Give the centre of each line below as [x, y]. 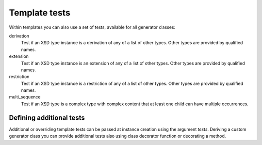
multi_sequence [25, 97]
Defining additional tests [47, 118]
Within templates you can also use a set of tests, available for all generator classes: [92, 27]
